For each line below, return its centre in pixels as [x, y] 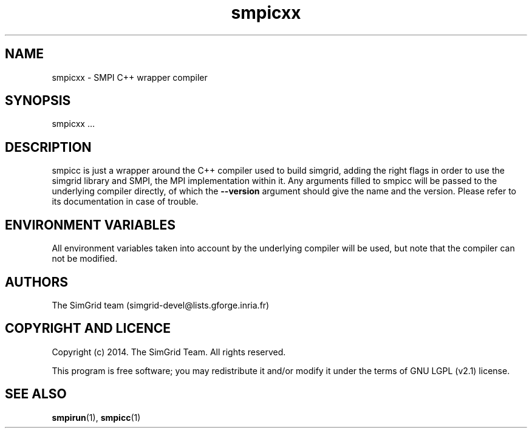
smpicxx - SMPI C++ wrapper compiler [130, 77]
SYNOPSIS [38, 101]
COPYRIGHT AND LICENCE [88, 329]
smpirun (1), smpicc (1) [96, 417]
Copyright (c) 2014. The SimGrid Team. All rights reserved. [169, 352]
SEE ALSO [36, 394]
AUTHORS [37, 282]
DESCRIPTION [48, 147]
